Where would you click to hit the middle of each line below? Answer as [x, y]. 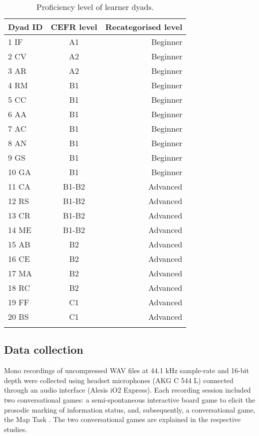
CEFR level [74, 27]
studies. [16, 429]
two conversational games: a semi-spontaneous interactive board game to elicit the [130, 399]
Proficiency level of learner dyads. [95, 7]
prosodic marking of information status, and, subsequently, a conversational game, [130, 409]
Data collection [44, 349]
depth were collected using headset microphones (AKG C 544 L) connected [119, 380]
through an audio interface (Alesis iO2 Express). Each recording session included [128, 390]
